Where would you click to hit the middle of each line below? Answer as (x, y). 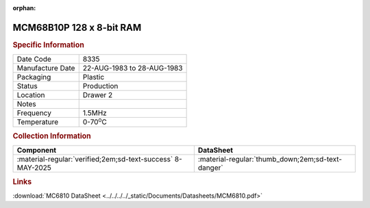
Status (27, 86)
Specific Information (49, 44)
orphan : (24, 8)
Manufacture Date (46, 68)
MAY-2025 (34, 168)
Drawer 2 (98, 95)
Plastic (94, 77)
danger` (210, 168)
